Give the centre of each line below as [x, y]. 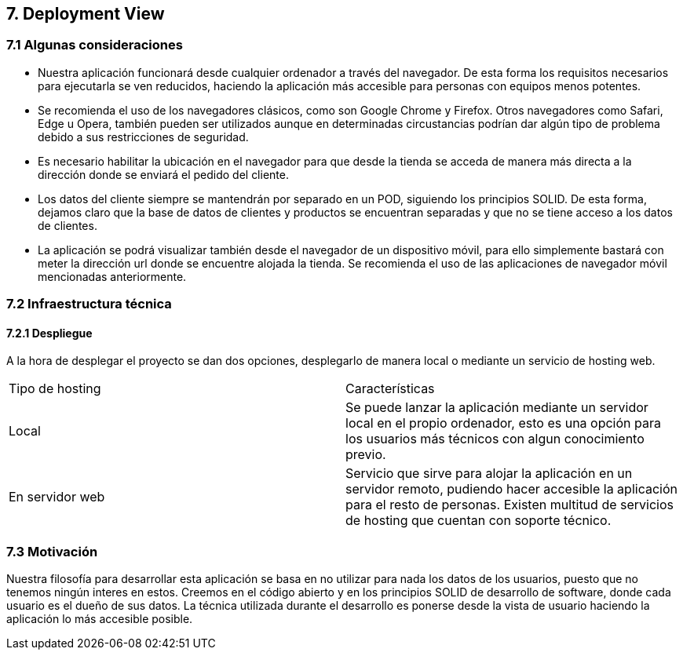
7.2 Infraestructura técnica [89, 304]
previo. [366, 455]
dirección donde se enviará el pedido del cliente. [163, 174]
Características [390, 389]
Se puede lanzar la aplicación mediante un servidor [497, 408]
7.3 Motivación [52, 551]
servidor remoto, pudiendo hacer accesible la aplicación [511, 489]
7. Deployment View [86, 14]
